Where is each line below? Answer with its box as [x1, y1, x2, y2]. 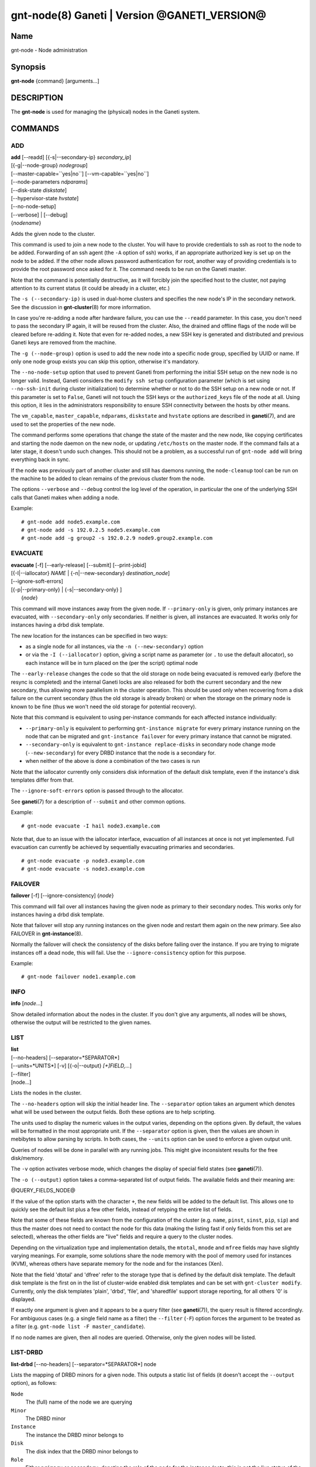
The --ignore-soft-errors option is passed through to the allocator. [11, 787, 184, 795]
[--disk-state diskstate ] [11, 187, 67, 194]
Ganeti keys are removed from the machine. [11, 339, 116, 346]
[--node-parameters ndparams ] [11, 178, 88, 185]
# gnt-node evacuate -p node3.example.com [21, 857, 145, 864]
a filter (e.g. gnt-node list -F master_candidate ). [11, 1323, 146, 1330]
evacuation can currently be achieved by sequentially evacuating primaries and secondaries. [11, 844, 235, 851]
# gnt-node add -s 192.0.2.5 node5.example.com [21, 527, 160, 533]
